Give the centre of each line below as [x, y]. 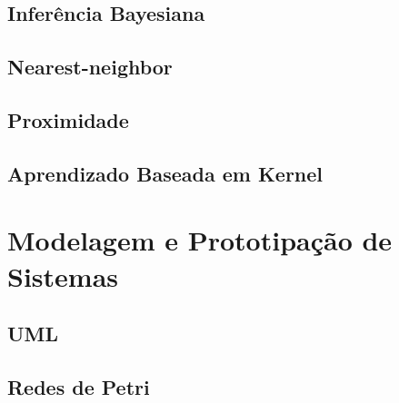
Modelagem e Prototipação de [200, 240]
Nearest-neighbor [90, 67]
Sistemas [63, 275]
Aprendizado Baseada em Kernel [165, 173]
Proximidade [68, 119]
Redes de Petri [79, 386]
